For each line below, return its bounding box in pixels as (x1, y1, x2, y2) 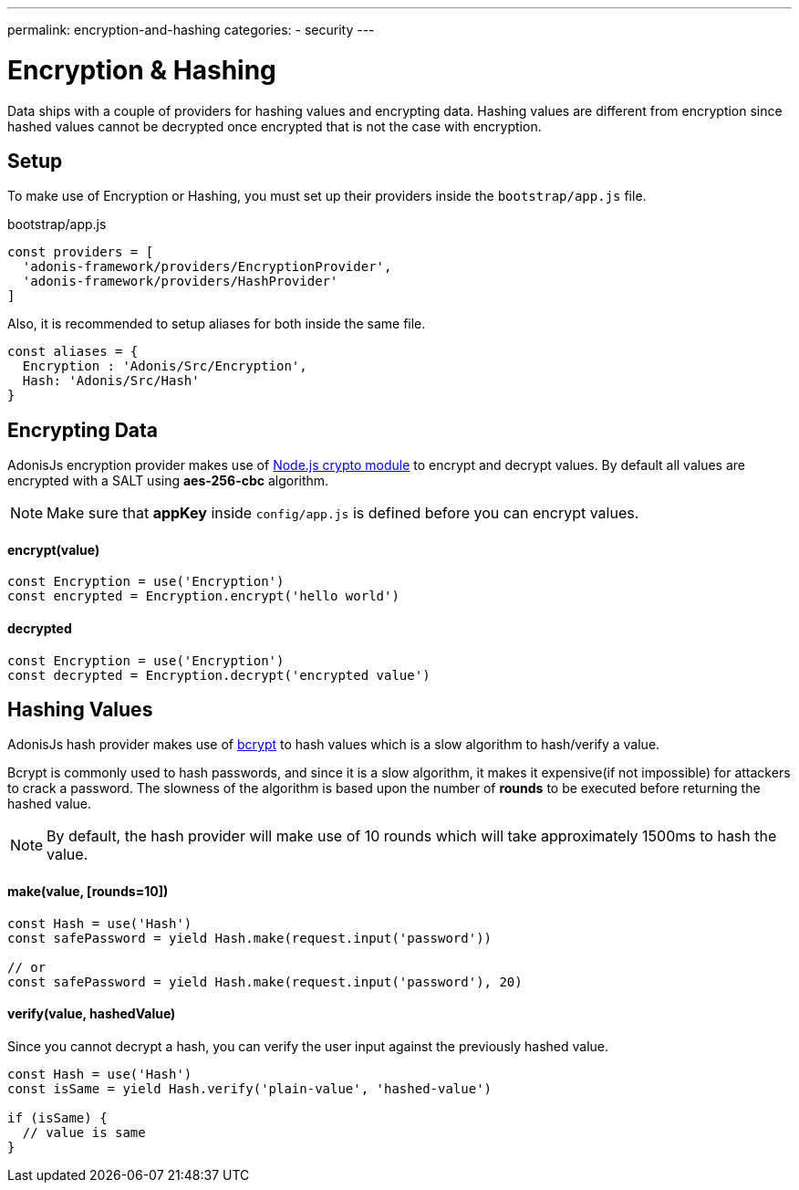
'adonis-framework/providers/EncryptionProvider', (22, 259, 392, 275)
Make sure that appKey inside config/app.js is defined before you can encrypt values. (47, 504, 639, 523)
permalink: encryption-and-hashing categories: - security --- (7, 22, 375, 37)
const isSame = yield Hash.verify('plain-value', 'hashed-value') (7, 1080, 493, 1096)
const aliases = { (7, 344, 139, 360)
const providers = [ (7, 245, 154, 260)
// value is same (22, 1124, 146, 1140)
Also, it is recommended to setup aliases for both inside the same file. (7, 316, 426, 332)
